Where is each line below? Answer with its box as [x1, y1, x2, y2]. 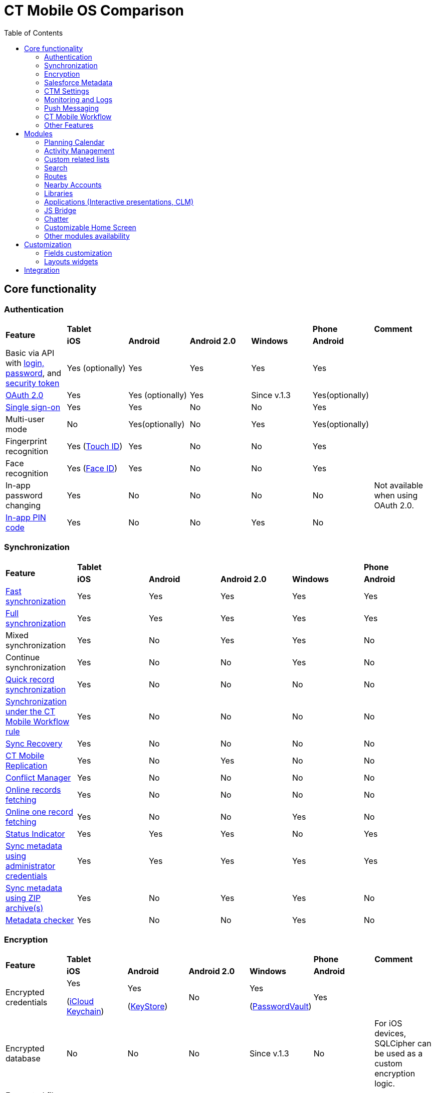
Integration [24, 265, 60, 274]
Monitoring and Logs [44, 95, 113, 104]
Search [44, 163, 68, 172]
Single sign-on [6, 402, 61, 412]
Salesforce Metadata [44, 78, 113, 87]
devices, [374, 1028, 406, 1039]
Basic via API [6, 347, 55, 358]
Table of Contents [4, 28, 63, 37]
